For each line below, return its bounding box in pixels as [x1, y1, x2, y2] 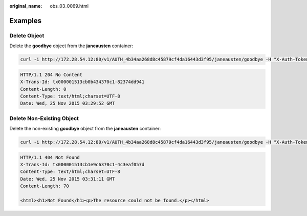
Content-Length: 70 [20, 183, 69, 189]
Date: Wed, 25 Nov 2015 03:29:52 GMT [20, 101, 115, 106]
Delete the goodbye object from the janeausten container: [9, 43, 134, 49]
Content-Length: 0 [20, 86, 67, 92]
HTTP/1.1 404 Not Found [20, 154, 80, 160]
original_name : [9, 3, 42, 9]
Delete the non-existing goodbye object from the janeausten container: [9, 126, 161, 132]
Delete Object [9, 32, 45, 39]
